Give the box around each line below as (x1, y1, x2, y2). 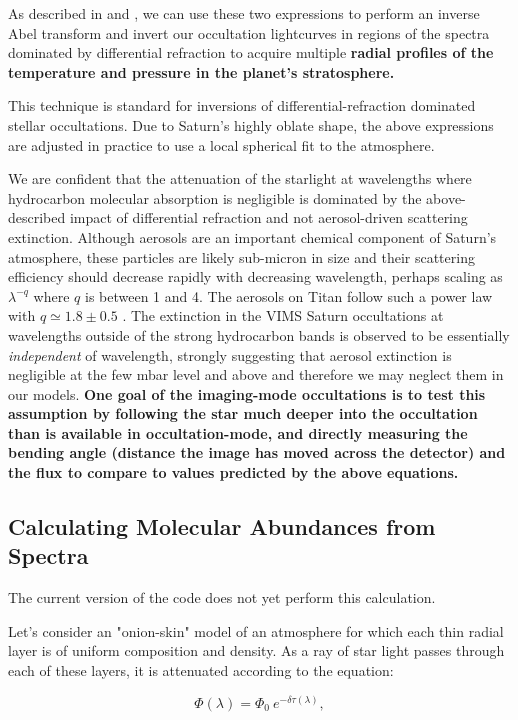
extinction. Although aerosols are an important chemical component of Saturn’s (8, 226, 497, 247)
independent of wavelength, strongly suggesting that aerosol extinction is (8, 344, 452, 365)
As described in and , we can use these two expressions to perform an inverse (8, 3, 480, 23)
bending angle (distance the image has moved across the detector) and (8, 442, 506, 463)
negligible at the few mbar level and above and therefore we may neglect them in (8, 364, 504, 385)
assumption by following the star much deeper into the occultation (8, 403, 478, 424)
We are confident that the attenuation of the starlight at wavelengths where (8, 168, 472, 189)
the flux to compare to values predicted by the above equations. (8, 462, 459, 483)
